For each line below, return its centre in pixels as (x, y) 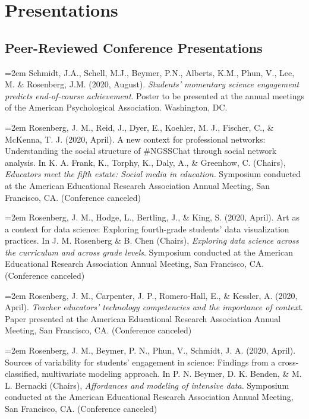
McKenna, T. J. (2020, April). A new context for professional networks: (135, 139)
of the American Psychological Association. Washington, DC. (116, 107)
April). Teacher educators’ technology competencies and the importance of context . (154, 307)
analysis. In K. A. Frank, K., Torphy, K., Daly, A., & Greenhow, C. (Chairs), (145, 162)
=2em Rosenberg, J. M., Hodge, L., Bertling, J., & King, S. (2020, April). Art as (152, 217)
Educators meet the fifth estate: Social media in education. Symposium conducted (153, 174)
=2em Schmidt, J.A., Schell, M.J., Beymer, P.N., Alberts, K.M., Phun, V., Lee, (150, 72)
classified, (22, 374)
